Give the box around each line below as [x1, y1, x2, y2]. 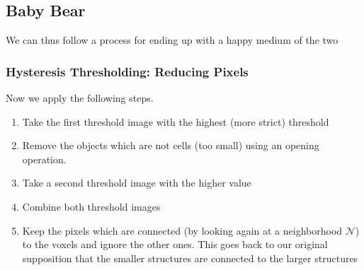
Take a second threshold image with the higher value [22, 175, 251, 190]
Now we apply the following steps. [6, 90, 154, 105]
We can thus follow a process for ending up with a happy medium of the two [6, 33, 339, 47]
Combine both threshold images [22, 199, 161, 213]
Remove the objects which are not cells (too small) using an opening [22, 138, 319, 153]
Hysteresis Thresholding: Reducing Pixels [6, 62, 249, 80]
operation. [22, 151, 67, 166]
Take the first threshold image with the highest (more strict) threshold [22, 114, 329, 129]
